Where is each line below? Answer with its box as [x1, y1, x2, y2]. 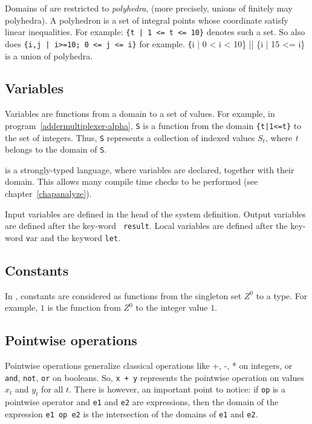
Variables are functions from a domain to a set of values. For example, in [5, 107, 275, 120]
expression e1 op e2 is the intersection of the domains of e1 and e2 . [5, 407, 258, 420]
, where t [265, 131, 298, 144]
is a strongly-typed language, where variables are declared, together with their [5, 163, 294, 176]
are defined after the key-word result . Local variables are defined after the [5, 219, 288, 232]
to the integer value [135, 301, 208, 314]
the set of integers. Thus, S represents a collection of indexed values [5, 131, 255, 144]
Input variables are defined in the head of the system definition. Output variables [5, 207, 306, 220]
